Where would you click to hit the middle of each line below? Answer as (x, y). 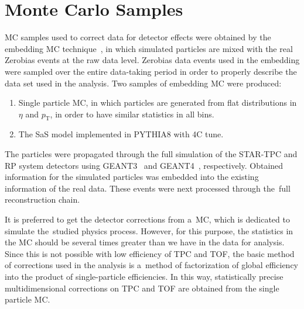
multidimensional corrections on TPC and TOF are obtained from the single (142, 288)
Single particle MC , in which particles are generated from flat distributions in (158, 103)
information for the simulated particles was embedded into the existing (132, 177)
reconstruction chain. (42, 199)
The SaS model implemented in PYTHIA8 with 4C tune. (121, 134)
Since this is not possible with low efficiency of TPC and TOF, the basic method (150, 253)
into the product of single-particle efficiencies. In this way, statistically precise (144, 277)
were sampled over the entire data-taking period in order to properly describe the (151, 71)
